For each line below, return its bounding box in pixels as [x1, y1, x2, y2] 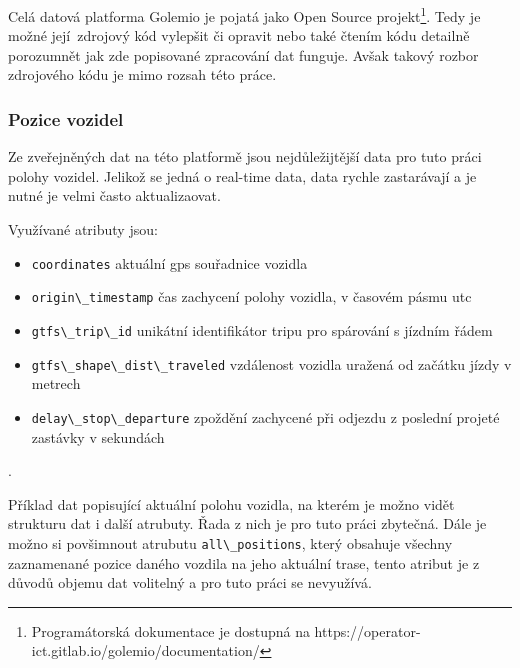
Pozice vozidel [8, 106, 124, 131]
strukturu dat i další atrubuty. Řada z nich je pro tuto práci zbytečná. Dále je [8, 513, 487, 534]
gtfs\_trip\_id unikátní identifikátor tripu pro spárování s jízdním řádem [31, 319, 493, 340]
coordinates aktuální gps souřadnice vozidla [31, 252, 308, 273]
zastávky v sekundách [31, 426, 165, 447]
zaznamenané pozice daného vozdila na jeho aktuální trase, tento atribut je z [8, 552, 480, 573]
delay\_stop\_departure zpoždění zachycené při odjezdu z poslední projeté [31, 406, 500, 427]
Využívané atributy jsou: [8, 219, 158, 240]
